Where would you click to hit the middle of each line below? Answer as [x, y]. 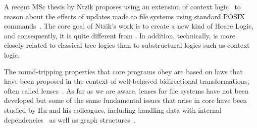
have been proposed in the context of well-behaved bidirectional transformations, [127, 81]
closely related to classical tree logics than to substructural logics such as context [127, 45]
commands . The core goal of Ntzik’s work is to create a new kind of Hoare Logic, [129, 26]
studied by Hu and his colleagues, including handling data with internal [113, 110]
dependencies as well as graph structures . [70, 119]
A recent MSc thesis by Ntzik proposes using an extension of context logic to [123, 6]
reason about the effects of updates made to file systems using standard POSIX [125, 16]
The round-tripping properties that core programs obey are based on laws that [124, 71]
